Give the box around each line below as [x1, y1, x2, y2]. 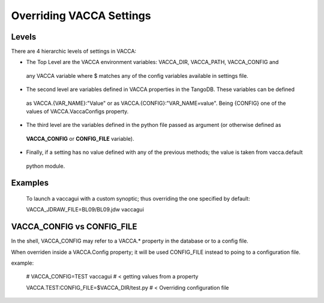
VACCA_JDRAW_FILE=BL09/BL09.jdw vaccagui [26, 206, 144, 213]
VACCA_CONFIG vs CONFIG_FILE [11, 222, 137, 232]
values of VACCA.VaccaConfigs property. [26, 108, 129, 115]
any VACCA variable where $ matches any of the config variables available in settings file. [26, 72, 248, 79]
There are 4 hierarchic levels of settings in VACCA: [11, 48, 137, 55]
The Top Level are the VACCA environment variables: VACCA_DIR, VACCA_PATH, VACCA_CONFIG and [26, 59, 279, 66]
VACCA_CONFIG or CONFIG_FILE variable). [26, 135, 134, 142]
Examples [11, 178, 49, 188]
